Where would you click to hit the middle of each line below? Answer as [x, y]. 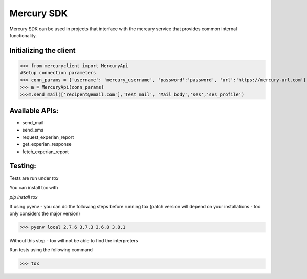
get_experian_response [47, 144]
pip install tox [24, 197]
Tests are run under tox [34, 178]
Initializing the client [42, 50]
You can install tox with [34, 187]
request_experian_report [48, 137]
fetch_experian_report [46, 152]
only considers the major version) [45, 214]
